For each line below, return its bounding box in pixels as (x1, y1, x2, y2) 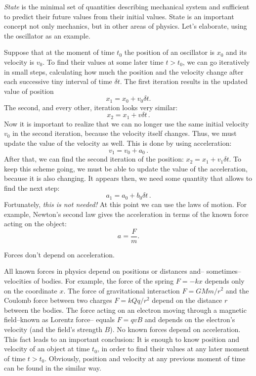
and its (226, 47, 247, 57)
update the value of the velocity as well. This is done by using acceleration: (4, 138, 232, 148)
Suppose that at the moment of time (4, 47, 115, 57)
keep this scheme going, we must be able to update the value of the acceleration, (4, 163, 248, 173)
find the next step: (4, 182, 60, 193)
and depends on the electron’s (144, 314, 235, 325)
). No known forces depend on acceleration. (110, 324, 241, 334)
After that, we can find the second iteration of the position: (4, 154, 184, 164)
